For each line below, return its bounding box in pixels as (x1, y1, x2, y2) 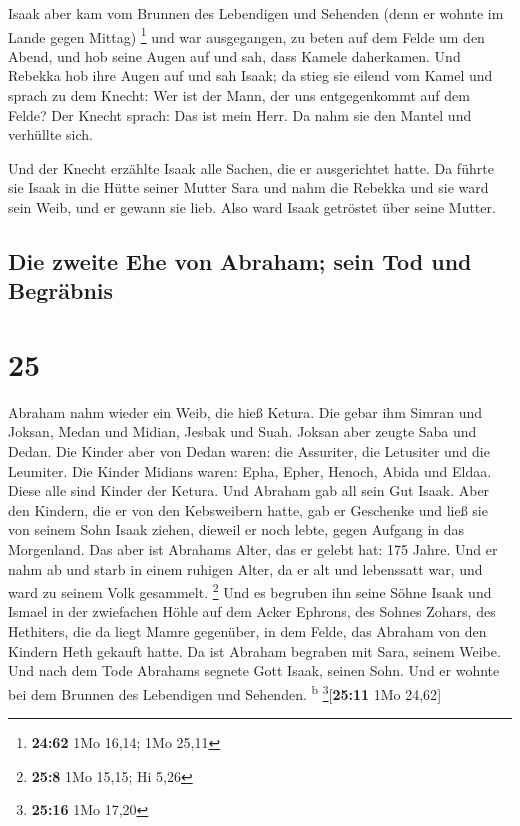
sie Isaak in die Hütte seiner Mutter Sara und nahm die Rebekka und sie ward (8, 177, 489, 198)
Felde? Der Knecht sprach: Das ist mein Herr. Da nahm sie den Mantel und (8, 104, 472, 125)
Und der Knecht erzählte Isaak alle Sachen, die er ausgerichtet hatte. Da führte (8, 157, 494, 178)
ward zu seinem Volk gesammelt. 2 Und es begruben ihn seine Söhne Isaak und (8, 579, 492, 602)
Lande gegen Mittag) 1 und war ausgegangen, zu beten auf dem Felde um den (8, 23, 485, 47)
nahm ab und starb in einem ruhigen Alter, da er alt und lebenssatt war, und (8, 558, 483, 579)
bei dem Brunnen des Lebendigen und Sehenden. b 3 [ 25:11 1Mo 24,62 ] (8, 680, 442, 704)
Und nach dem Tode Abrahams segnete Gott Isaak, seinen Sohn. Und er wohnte (8, 660, 500, 681)
